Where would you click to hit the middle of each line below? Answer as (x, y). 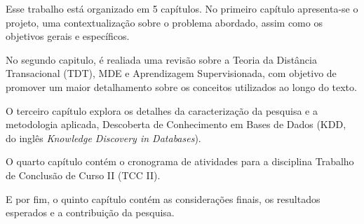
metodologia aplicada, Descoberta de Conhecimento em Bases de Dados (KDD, (176, 124)
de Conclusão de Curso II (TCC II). (83, 175)
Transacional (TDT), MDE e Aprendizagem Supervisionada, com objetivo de (171, 73)
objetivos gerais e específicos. (68, 36)
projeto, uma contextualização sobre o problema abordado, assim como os (164, 22)
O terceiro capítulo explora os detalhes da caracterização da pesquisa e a (162, 110)
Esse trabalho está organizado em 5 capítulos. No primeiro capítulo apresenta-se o (182, 8)
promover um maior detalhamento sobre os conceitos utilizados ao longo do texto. (181, 86)
